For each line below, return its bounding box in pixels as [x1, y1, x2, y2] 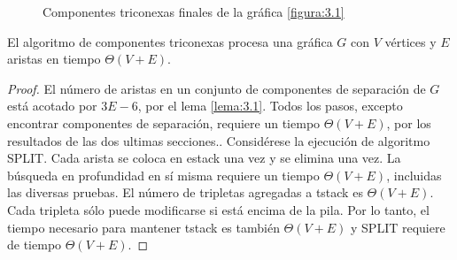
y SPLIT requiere [351, 218, 445, 236]
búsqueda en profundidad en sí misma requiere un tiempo [7, 165, 320, 184]
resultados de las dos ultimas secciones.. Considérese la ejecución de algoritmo [7, 131, 430, 149]
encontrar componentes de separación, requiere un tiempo [7, 113, 321, 132]
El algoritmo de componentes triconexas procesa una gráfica [7, 32, 333, 50]
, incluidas [386, 165, 442, 184]
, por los [386, 113, 431, 132]
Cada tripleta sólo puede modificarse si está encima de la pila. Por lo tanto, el [7, 200, 430, 218]
